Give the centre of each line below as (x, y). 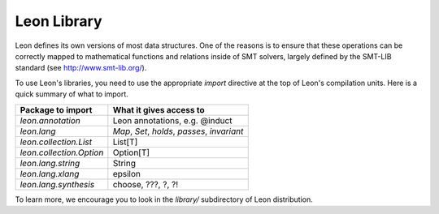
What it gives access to (159, 109)
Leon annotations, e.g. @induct (172, 120)
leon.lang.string (50, 163)
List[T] (125, 142)
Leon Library (59, 21)
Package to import (56, 109)
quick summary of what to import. (72, 94)
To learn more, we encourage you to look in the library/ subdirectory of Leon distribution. (164, 199)
